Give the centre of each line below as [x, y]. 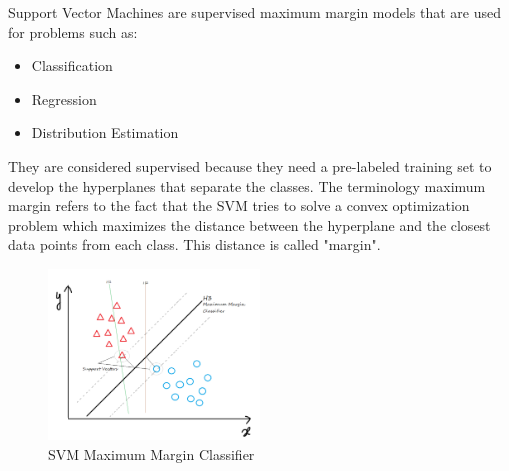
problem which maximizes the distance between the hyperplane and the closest [249, 224]
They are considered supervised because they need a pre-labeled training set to [250, 165]
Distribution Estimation [105, 132]
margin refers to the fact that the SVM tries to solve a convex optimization [239, 205]
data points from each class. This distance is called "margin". [194, 244]
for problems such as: [73, 31]
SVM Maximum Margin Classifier [151, 453]
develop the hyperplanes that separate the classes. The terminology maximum [247, 185]
